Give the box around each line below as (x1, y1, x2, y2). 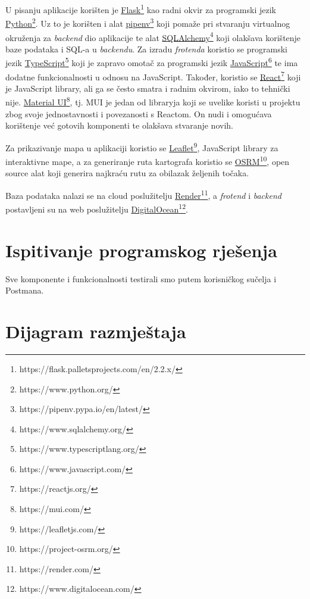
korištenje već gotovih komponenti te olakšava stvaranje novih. (5, 119, 233, 132)
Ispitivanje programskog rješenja (5, 238, 277, 262)
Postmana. (5, 284, 44, 297)
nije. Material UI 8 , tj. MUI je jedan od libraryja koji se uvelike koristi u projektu (5, 94, 300, 108)
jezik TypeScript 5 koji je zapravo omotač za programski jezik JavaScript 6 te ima (5, 55, 298, 68)
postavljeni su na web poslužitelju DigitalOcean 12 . (5, 201, 188, 215)
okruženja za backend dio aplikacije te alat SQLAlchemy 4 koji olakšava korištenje (5, 29, 301, 43)
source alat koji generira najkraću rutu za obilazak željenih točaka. (5, 167, 249, 179)
